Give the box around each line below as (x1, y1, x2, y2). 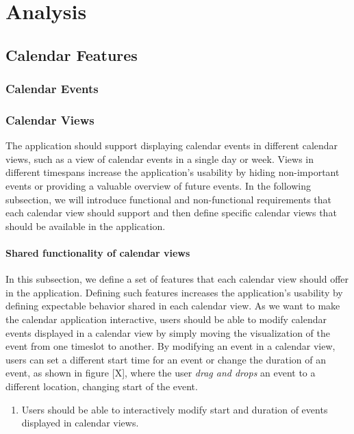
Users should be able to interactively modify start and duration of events (21, 402, 328, 416)
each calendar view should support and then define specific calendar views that (5, 205, 337, 220)
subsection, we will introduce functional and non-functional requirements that (5, 192, 332, 206)
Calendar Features (5, 44, 138, 65)
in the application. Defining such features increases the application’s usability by (5, 285, 343, 299)
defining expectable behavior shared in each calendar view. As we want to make (5, 298, 340, 313)
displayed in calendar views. (21, 416, 139, 430)
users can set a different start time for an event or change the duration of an (5, 352, 326, 366)
